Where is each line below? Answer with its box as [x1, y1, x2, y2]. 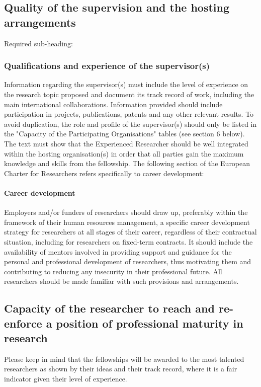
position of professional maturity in [56, 315, 243, 331]
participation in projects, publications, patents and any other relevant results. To [4, 109, 254, 119]
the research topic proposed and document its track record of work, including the [4, 89, 254, 99]
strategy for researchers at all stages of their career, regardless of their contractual [4, 226, 257, 237]
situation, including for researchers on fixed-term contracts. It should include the [4, 236, 253, 247]
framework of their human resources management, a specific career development [4, 216, 250, 227]
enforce [4, 315, 42, 331]
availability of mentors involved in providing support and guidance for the [4, 246, 232, 257]
